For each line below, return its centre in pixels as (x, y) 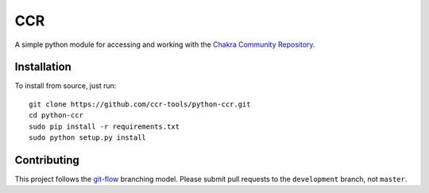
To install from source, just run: (66, 86)
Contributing (47, 160)
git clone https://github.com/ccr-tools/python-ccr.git (140, 104)
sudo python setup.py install (88, 138)
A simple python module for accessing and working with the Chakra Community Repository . (165, 44)
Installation (43, 67)
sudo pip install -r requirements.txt (104, 126)
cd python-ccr (56, 116)
